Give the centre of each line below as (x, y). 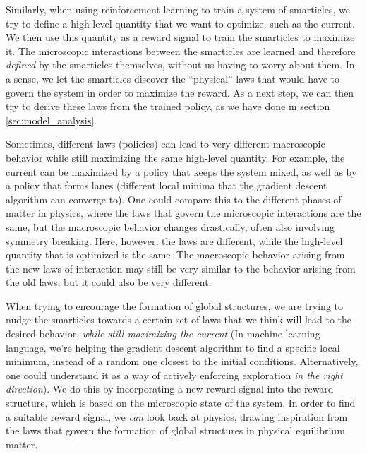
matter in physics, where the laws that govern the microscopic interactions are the (183, 213)
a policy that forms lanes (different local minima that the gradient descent (167, 185)
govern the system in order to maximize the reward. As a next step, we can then (180, 92)
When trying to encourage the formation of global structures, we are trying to (175, 305)
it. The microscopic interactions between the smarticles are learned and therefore (181, 50)
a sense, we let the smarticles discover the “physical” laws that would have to (173, 78)
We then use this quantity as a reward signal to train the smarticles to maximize (180, 37)
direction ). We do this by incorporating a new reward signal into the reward (170, 389)
